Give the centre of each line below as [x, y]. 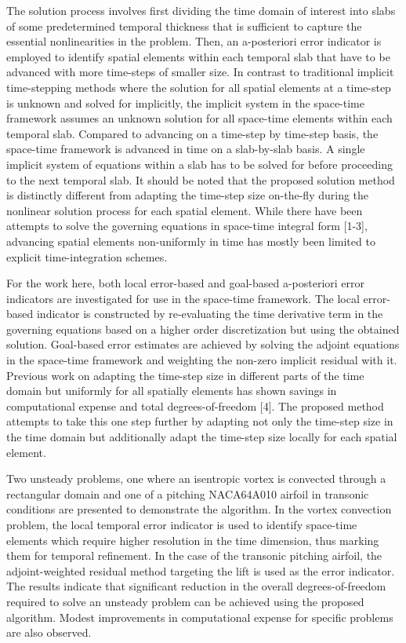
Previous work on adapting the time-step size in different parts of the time [185, 375]
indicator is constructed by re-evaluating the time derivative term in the [210, 314]
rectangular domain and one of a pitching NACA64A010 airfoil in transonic [188, 493]
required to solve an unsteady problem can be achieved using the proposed [185, 601]
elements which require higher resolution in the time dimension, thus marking [193, 540]
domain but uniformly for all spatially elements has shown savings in [172, 391]
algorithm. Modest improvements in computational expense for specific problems [200, 617]
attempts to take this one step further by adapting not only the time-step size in [200, 421]
